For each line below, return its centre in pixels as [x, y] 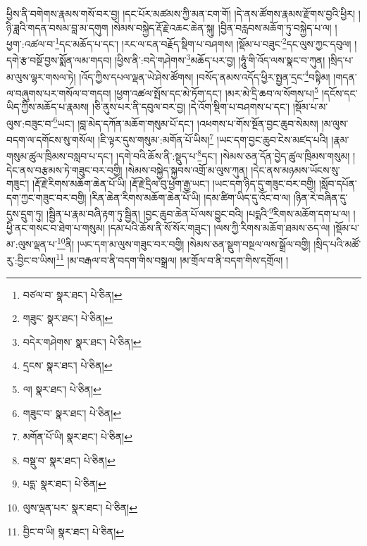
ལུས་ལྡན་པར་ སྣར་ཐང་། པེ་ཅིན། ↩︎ [80, 507]
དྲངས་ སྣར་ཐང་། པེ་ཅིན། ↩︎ [68, 365]
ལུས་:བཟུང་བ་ [30, 123]
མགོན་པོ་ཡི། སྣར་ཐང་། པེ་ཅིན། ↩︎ [77, 436]
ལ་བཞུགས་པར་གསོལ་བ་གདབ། [59, 93]
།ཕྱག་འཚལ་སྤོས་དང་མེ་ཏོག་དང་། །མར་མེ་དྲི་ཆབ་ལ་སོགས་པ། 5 [216, 92]
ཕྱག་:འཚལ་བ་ [31, 43]
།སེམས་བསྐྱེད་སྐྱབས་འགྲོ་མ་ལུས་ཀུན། [187, 169]
